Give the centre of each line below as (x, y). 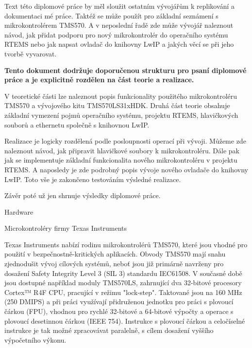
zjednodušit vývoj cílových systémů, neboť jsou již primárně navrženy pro (114, 264)
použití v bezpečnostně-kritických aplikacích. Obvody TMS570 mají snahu (115, 254)
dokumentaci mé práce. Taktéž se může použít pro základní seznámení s (111, 15)
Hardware (19, 211)
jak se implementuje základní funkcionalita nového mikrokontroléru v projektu (121, 160)
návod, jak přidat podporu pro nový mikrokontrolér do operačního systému (116, 34)
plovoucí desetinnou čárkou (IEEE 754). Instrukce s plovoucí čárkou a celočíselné (125, 321)
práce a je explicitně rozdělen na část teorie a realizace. (99, 80)
